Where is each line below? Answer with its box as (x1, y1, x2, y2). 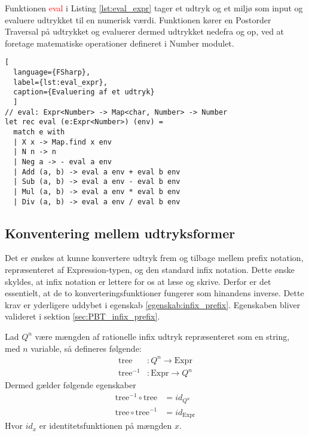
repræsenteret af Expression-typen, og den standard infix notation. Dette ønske (5, 263, 295, 276)
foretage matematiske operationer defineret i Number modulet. (5, 36, 234, 49)
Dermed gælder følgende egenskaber (5, 379, 136, 391)
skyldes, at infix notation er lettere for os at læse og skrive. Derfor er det (5, 275, 271, 287)
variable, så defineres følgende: (30, 342, 142, 354)
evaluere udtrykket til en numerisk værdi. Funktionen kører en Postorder (5, 13, 271, 26)
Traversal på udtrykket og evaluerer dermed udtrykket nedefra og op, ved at (5, 25, 284, 38)
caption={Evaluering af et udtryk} (13, 88, 155, 97)
